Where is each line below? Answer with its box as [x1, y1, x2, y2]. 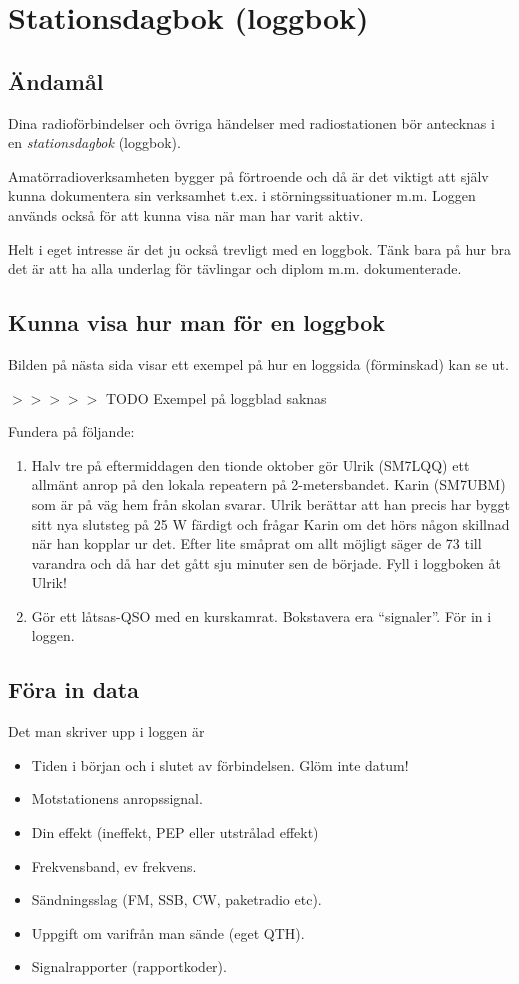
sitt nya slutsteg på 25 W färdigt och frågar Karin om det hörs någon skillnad [31, 513, 510, 534]
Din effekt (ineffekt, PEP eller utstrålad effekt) [31, 822, 319, 843]
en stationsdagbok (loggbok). [8, 132, 181, 153]
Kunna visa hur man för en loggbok [8, 307, 386, 338]
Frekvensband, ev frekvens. [31, 855, 197, 876]
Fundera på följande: [8, 421, 135, 442]
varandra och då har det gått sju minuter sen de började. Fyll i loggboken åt [31, 552, 501, 573]
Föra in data [8, 674, 139, 705]
